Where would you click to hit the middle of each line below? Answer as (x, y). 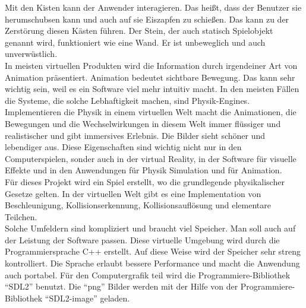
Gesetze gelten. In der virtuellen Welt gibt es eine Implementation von (133, 193)
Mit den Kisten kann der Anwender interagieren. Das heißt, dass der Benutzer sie (153, 7)
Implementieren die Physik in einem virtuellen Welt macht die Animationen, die (151, 112)
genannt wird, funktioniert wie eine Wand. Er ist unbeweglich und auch (135, 42)
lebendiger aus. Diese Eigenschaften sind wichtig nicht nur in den (123, 147)
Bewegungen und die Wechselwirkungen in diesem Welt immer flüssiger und (143, 123)
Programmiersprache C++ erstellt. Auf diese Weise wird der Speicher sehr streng (153, 251)
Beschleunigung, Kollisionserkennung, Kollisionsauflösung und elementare (138, 205)
